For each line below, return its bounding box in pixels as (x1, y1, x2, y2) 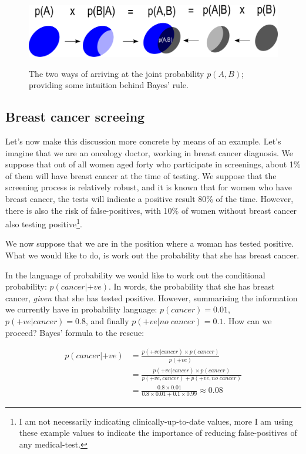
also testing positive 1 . (5, 216, 82, 230)
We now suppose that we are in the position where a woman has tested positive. (5, 237, 294, 250)
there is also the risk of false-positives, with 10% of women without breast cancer (5, 204, 297, 216)
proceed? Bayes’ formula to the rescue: (5, 326, 144, 338)
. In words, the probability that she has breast (108, 280, 275, 292)
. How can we (223, 314, 272, 327)
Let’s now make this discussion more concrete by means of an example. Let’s (5, 135, 281, 147)
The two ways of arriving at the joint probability (29, 67, 204, 79)
